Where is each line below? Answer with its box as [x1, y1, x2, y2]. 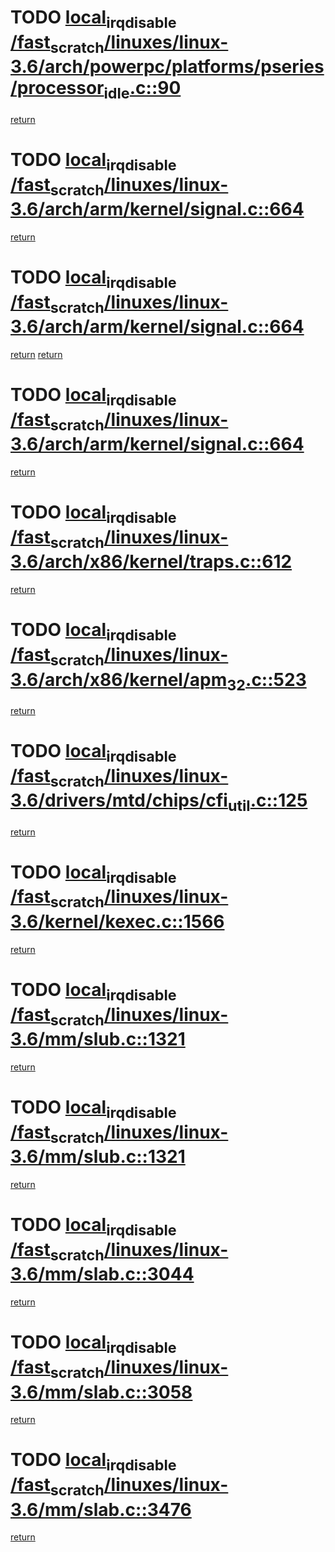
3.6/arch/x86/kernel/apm [10, 668, 228, 691]
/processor [10, 77, 105, 100]
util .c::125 [227, 789, 308, 815]
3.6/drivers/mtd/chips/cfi [10, 789, 228, 812]
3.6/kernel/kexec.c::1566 [10, 911, 225, 933]
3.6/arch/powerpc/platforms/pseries [10, 56, 325, 78]
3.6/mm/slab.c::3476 [10, 1498, 192, 1521]
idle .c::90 [103, 77, 182, 103]
